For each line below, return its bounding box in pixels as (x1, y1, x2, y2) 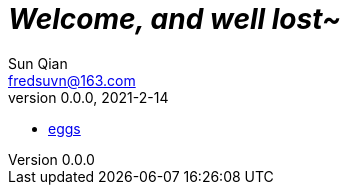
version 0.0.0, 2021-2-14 (8, 88, 169, 106)
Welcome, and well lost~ (8, 2, 341, 36)
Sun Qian (8, 54, 68, 72)
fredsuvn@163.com (8, 71, 136, 89)
